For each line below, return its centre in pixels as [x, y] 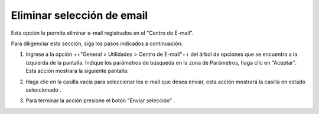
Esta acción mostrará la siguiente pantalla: [77, 71]
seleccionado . [43, 90]
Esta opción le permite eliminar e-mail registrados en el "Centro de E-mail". [102, 33]
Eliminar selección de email [79, 15]
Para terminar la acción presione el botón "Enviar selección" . [100, 100]
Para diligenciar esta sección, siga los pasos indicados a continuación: [97, 43]
